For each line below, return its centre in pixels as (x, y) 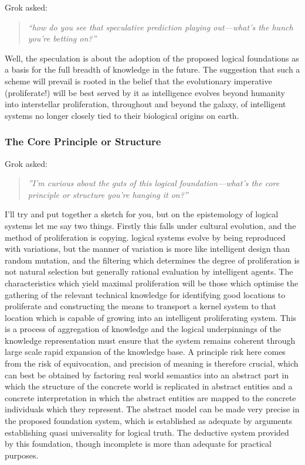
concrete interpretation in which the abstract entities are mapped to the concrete (150, 397)
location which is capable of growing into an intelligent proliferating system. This (151, 317)
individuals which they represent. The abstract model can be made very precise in (152, 409)
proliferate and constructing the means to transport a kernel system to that (141, 306)
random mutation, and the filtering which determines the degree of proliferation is (152, 260)
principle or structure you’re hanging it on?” (108, 194)
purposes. (22, 455)
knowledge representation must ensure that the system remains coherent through (150, 340)
